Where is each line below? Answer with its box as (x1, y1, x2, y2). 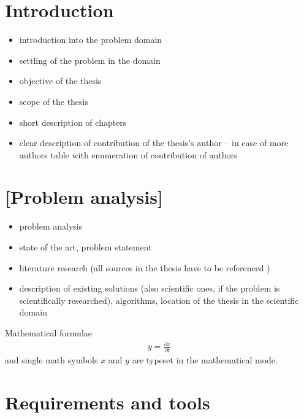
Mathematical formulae (5, 326, 92, 339)
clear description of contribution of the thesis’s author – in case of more (19, 136, 289, 149)
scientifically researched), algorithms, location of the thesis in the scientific (19, 293, 299, 306)
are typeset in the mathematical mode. (132, 354, 278, 366)
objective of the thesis (19, 74, 102, 87)
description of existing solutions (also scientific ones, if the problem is (19, 282, 280, 295)
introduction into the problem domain (19, 33, 162, 46)
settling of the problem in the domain (19, 53, 161, 66)
